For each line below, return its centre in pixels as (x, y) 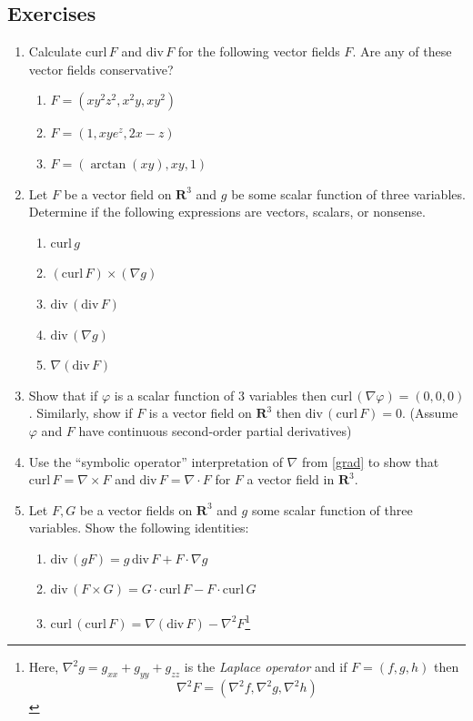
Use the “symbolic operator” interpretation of (156, 461)
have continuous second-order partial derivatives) (215, 430)
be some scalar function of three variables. (348, 193)
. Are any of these (402, 51)
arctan (108, 164)
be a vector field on (118, 193)
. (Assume (430, 413)
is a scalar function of (174, 395)
